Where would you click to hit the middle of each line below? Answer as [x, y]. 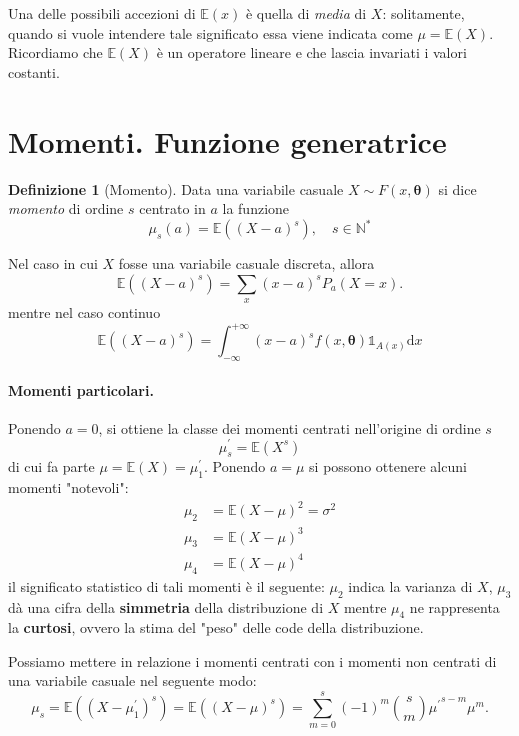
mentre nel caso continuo [84, 312]
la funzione [256, 208]
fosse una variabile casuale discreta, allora [246, 263]
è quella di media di [306, 13]
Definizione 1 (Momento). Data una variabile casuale [176, 188]
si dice [457, 188]
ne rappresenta [454, 606]
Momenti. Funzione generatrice [227, 140]
